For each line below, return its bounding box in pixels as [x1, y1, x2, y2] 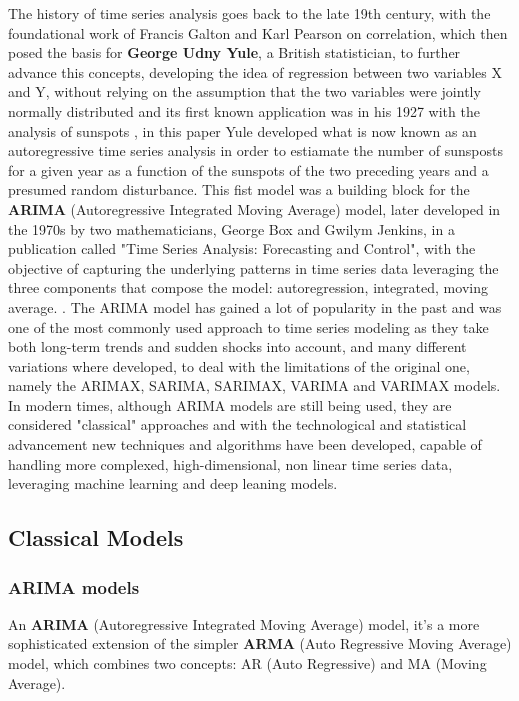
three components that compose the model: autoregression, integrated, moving [8, 277, 488, 298]
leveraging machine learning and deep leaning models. [8, 473, 338, 494]
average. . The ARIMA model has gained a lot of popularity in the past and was [8, 296, 502, 317]
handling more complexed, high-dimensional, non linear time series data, [8, 453, 453, 474]
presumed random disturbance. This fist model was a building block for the [8, 179, 470, 200]
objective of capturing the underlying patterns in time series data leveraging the [8, 257, 499, 278]
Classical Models [8, 522, 184, 553]
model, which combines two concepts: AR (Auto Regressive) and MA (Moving [8, 653, 487, 674]
